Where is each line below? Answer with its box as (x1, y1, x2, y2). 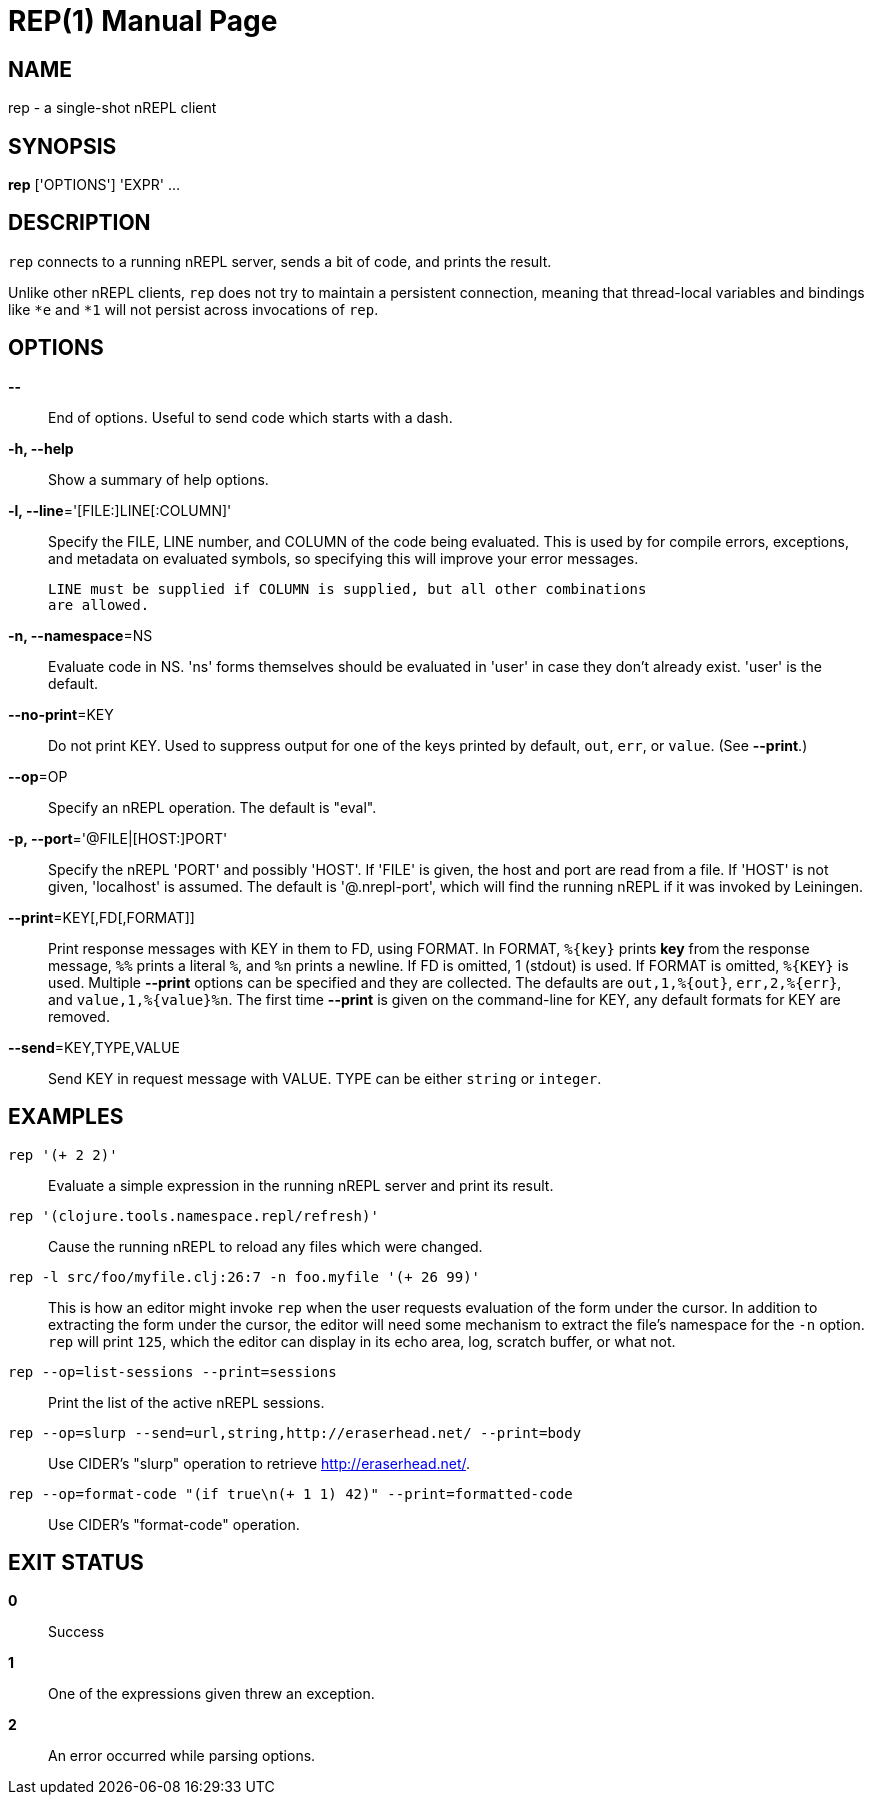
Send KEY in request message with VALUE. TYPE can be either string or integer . (48, 1069, 602, 1087)
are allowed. (48, 596, 150, 613)
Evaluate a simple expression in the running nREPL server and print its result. (48, 1176, 554, 1194)
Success (48, 1623, 105, 1641)
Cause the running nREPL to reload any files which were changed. (48, 1237, 483, 1255)
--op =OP (8, 767, 68, 785)
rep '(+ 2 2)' (8, 1146, 118, 1163)
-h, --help (8, 439, 74, 457)
